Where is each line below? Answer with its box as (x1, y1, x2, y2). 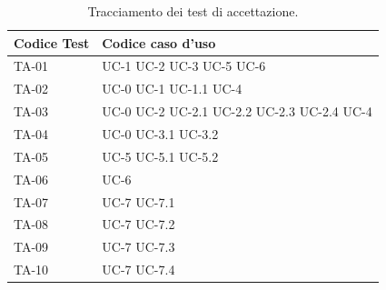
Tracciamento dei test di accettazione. (87, 2, 299, 20)
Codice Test (14, 33, 90, 52)
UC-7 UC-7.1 (102, 192, 175, 211)
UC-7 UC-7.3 (102, 237, 175, 256)
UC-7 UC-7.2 (102, 215, 175, 234)
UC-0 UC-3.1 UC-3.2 (102, 124, 219, 143)
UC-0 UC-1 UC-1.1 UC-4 (102, 79, 242, 98)
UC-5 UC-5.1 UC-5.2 (102, 146, 219, 165)
